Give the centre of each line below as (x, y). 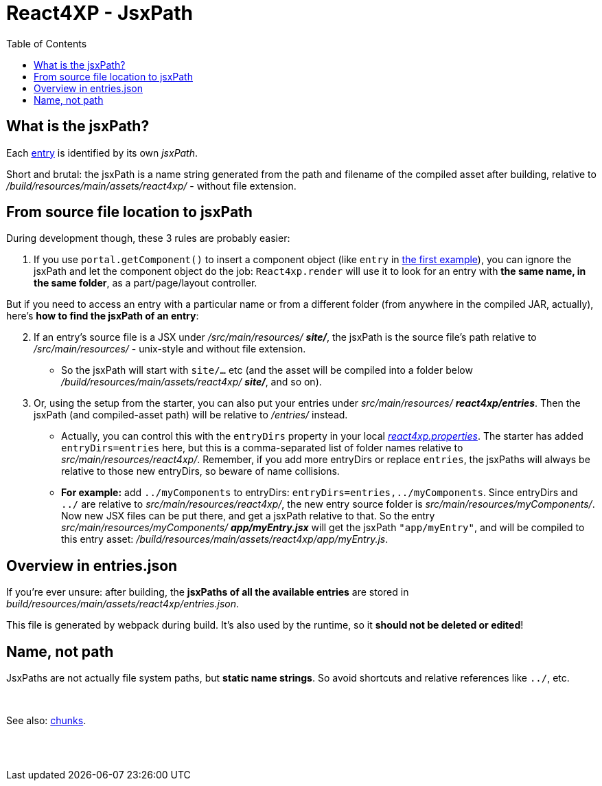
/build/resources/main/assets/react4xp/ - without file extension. (151, 186)
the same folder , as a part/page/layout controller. (146, 283)
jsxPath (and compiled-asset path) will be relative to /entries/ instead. (191, 415)
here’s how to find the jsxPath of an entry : (103, 316)
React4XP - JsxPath (100, 13)
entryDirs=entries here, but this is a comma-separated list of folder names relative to (262, 448)
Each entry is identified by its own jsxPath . (102, 153)
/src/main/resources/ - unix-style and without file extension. (170, 349)
